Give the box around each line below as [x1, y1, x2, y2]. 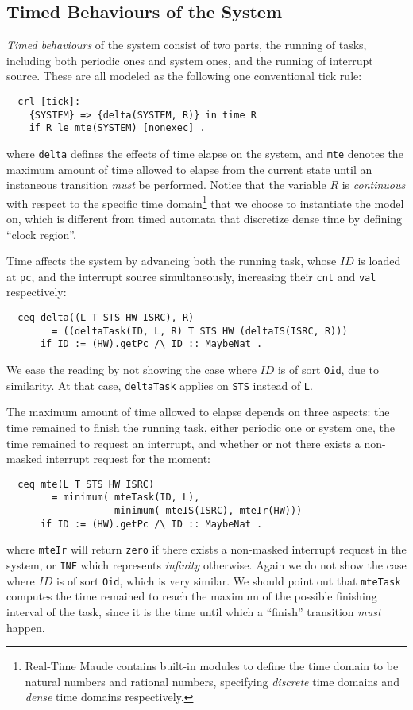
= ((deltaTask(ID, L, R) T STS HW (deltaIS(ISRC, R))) [52, 325, 348, 337]
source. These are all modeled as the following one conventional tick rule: [6, 68, 362, 84]
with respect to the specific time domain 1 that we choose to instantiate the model [6, 192, 404, 211]
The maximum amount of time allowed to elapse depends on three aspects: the [6, 403, 390, 420]
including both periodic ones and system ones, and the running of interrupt [6, 52, 373, 68]
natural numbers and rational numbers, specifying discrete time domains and [25, 673, 399, 689]
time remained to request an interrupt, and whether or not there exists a [6, 434, 361, 451]
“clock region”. [6, 226, 76, 242]
